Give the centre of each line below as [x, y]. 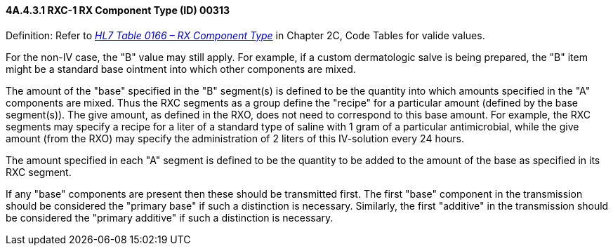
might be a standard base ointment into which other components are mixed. [181, 69]
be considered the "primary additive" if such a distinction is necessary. [170, 217]
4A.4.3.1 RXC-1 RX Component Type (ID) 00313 [118, 10]
